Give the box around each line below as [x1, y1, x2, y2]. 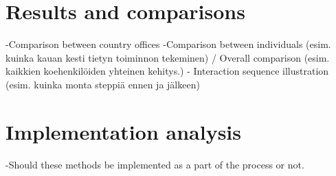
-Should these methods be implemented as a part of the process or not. [5, 157, 304, 171]
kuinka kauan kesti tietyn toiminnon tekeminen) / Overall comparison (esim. [5, 50, 330, 64]
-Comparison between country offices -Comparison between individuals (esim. [5, 37, 331, 51]
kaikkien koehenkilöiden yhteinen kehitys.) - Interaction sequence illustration [5, 64, 329, 78]
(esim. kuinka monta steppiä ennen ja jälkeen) [5, 77, 200, 91]
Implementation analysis [5, 117, 242, 145]
